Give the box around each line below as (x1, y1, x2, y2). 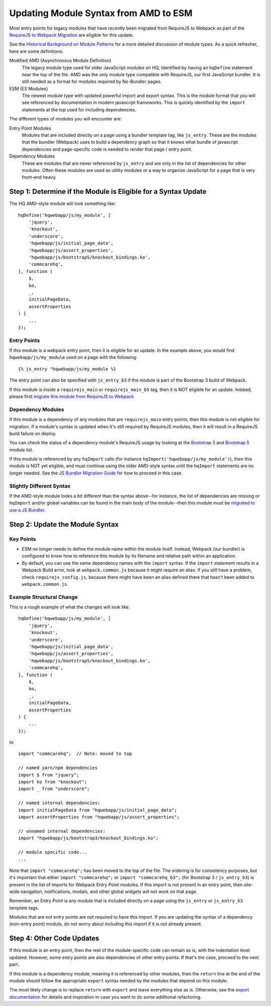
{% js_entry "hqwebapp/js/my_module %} (18, 366, 116, 371)
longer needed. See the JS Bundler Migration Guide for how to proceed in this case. (9, 470, 183, 476)
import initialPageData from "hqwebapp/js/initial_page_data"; (18, 807, 177, 813)
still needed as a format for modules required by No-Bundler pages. (22, 78, 162, 85)
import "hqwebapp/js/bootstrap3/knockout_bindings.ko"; (18, 835, 159, 841)
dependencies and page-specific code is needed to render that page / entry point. (22, 146, 193, 152)
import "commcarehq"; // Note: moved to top (18, 751, 132, 757)
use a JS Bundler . (9, 507, 46, 513)
